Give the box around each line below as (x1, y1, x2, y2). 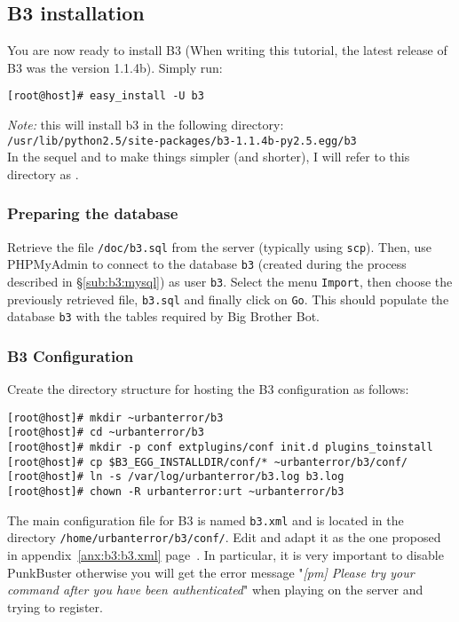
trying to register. (7, 597, 103, 616)
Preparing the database (7, 202, 178, 224)
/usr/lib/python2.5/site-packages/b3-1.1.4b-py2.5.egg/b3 (7, 134, 357, 147)
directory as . (7, 164, 79, 183)
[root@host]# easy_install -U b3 (7, 90, 204, 103)
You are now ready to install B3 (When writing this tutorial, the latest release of (7, 41, 447, 59)
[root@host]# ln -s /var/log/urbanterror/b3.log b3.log (7, 470, 344, 484)
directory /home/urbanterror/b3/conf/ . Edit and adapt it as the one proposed (7, 528, 441, 547)
